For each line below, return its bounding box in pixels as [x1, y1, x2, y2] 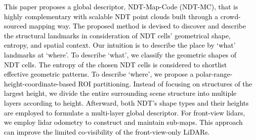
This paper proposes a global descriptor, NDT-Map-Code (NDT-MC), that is [4, 1, 238, 11]
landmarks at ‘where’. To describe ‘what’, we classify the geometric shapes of [4, 49, 236, 59]
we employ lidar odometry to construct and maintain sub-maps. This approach [4, 117, 243, 127]
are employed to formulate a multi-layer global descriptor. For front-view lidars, [4, 107, 245, 117]
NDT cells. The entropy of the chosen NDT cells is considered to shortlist [4, 59, 227, 69]
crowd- [220, 11, 241, 21]
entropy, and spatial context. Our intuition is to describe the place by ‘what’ [4, 40, 236, 50]
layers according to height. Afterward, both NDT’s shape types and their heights [4, 97, 249, 108]
